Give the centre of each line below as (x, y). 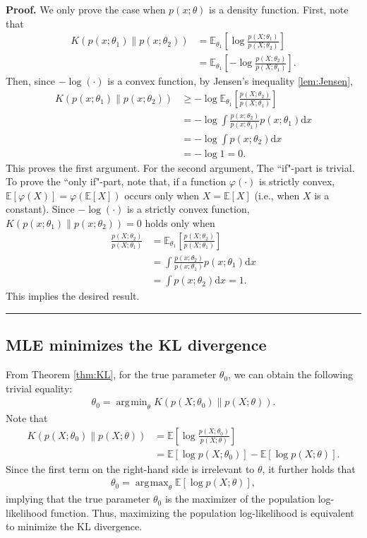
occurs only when (162, 195)
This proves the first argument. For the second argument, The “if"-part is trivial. (180, 167)
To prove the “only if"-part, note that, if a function (116, 181)
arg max (152, 483)
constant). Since (40, 209)
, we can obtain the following (291, 374)
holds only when (180, 222)
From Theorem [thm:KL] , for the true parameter (111, 374)
